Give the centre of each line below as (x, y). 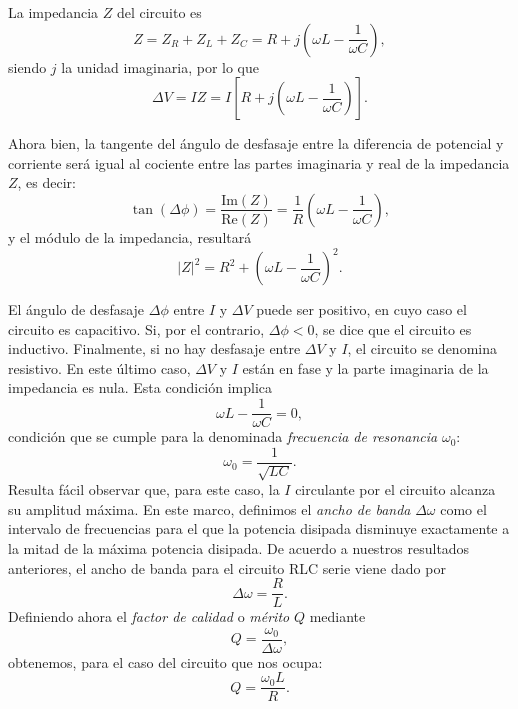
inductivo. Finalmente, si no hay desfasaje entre (154, 348)
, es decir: (46, 182)
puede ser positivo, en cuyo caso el (361, 309)
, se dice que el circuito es (393, 328)
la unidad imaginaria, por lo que (160, 66)
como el (463, 508)
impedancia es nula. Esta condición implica (140, 387)
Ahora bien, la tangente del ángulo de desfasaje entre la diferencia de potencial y (256, 143)
